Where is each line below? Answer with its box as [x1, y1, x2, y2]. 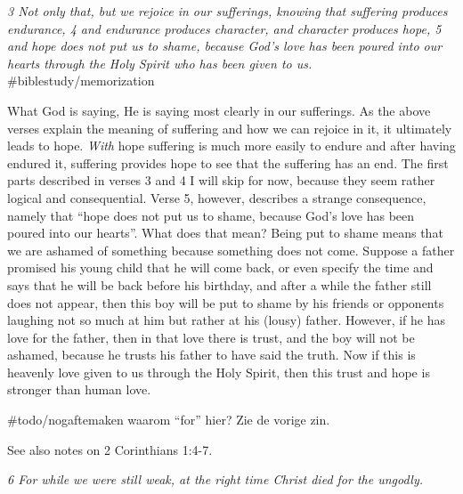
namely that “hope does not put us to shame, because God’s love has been [7, 206, 415, 224]
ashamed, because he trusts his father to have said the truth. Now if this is [7, 345, 416, 364]
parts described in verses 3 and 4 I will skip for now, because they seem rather [7, 171, 435, 190]
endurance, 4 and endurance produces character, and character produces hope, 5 [7, 19, 442, 37]
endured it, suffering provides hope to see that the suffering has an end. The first [7, 153, 449, 172]
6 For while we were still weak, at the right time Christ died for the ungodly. [7, 470, 424, 489]
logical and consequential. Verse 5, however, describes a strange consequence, [7, 188, 426, 207]
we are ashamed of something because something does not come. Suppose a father [7, 240, 455, 259]
